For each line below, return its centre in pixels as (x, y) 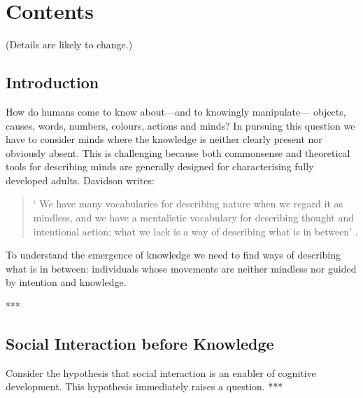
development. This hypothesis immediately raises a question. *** (144, 386)
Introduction (52, 82)
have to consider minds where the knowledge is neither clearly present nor (164, 139)
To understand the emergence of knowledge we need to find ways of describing (173, 255)
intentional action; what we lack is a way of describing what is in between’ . (195, 231)
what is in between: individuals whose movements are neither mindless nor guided (181, 268)
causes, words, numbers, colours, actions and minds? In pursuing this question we (180, 125)
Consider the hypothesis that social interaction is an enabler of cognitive (161, 372)
